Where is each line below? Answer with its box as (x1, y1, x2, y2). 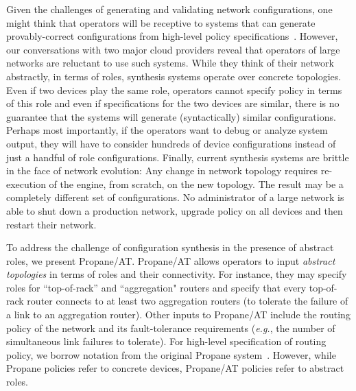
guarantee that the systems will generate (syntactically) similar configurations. (6, 109, 336, 123)
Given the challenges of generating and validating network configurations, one (6, 2, 333, 16)
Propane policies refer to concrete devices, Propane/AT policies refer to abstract (6, 361, 344, 375)
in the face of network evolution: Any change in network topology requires (6, 163, 318, 178)
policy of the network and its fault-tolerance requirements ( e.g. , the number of (6, 320, 335, 335)
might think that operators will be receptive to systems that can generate (6, 15, 316, 29)
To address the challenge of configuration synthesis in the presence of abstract (6, 240, 334, 254)
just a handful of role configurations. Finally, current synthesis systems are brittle (6, 150, 349, 164)
